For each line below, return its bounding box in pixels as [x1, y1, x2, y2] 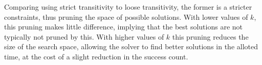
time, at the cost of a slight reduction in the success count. [4, 51, 188, 61]
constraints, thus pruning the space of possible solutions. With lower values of [4, 11, 248, 22]
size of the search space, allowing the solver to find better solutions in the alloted [4, 41, 258, 52]
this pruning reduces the [172, 31, 249, 42]
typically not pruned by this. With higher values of [4, 31, 164, 42]
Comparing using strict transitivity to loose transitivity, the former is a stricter [4, 2, 252, 12]
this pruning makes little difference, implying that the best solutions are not [4, 21, 243, 32]
